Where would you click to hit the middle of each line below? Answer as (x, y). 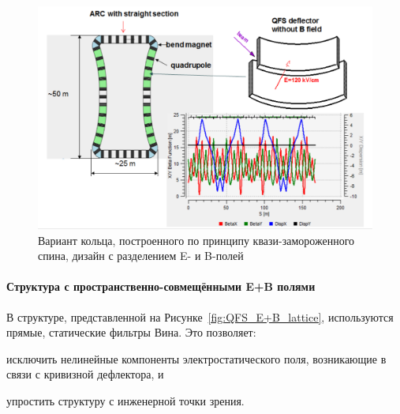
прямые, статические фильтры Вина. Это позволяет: (131, 332)
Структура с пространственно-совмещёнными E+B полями (161, 286)
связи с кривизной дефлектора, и (85, 374)
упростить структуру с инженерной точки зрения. (125, 400)
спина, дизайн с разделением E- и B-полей (141, 256)
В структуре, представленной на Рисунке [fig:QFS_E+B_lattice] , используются (200, 316)
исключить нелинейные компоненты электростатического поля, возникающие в (196, 358)
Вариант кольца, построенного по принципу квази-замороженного (196, 240)
